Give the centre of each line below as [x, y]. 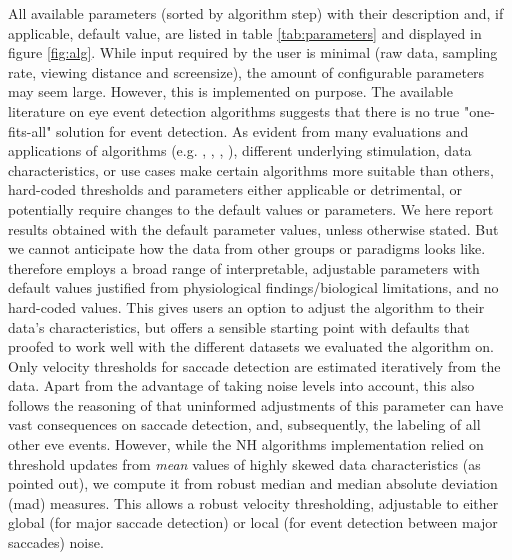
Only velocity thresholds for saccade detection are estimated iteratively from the [254, 365]
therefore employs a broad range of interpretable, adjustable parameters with [244, 267]
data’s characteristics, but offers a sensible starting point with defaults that [239, 326]
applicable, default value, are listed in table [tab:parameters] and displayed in [245, 32]
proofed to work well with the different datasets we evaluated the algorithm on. [251, 346]
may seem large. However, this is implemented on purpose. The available [230, 91]
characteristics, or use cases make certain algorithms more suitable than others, [251, 169]
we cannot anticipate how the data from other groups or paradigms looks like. [247, 248]
